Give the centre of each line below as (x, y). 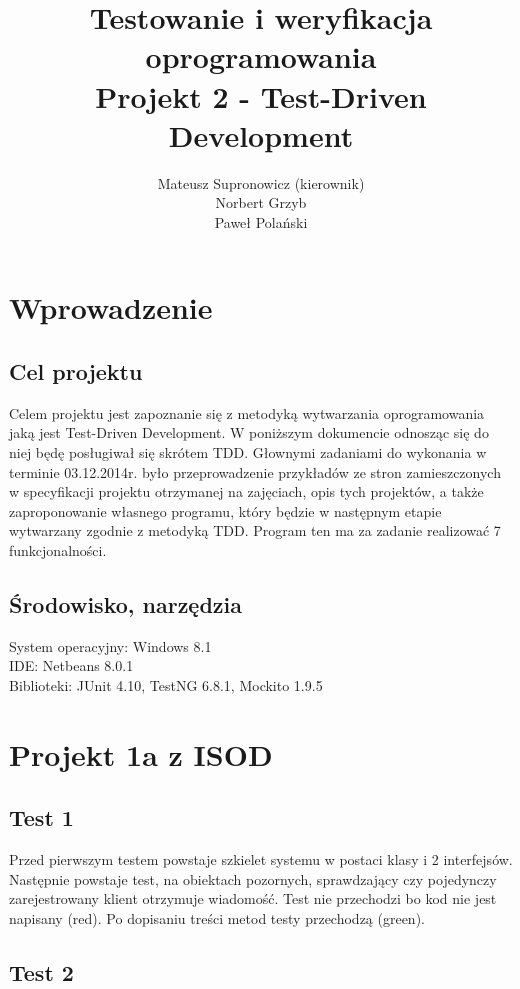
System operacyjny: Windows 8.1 (110, 645)
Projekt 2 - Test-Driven (261, 95)
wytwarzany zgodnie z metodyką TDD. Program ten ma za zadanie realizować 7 (255, 530)
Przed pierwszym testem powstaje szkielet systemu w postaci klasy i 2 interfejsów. (261, 859)
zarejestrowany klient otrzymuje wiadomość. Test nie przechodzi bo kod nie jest (253, 898)
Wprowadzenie (111, 307)
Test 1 (41, 817)
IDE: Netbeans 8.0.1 (71, 665)
